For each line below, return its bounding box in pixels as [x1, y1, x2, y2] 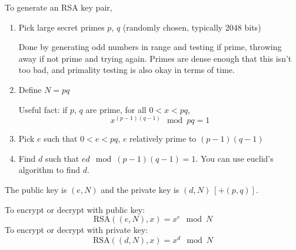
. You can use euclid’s [195, 152, 274, 164]
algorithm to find [18, 164, 81, 176]
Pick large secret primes [18, 21, 105, 33]
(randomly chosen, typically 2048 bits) [122, 21, 261, 33]
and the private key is [101, 183, 179, 195]
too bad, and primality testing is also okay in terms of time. [18, 64, 235, 76]
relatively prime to [129, 132, 197, 145]
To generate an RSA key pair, [5, 1, 112, 13]
